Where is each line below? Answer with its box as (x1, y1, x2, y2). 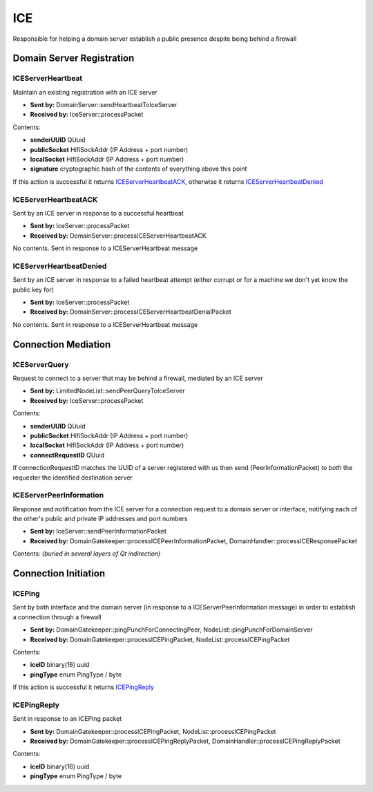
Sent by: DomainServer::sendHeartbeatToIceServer (30, 101, 178, 109)
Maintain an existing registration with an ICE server (12, 88, 158, 96)
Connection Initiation (12, 567, 106, 580)
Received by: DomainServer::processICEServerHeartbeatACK (30, 232, 207, 240)
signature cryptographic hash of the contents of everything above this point (30, 164, 247, 173)
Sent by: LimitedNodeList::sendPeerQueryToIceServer (30, 387, 186, 395)
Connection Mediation (12, 339, 111, 350)
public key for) (12, 285, 55, 294)
